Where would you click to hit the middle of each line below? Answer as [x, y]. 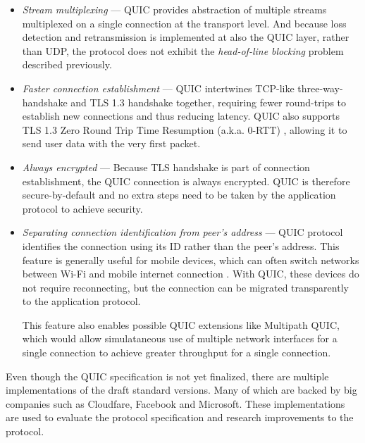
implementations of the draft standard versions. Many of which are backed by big [181, 390]
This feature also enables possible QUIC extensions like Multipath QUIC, [181, 324]
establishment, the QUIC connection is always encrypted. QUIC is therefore [186, 181]
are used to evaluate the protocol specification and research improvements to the [180, 417]
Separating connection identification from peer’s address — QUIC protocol [182, 232]
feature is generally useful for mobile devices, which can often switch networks [191, 260]
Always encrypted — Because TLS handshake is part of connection [166, 167]
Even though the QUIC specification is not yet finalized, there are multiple [167, 376]
